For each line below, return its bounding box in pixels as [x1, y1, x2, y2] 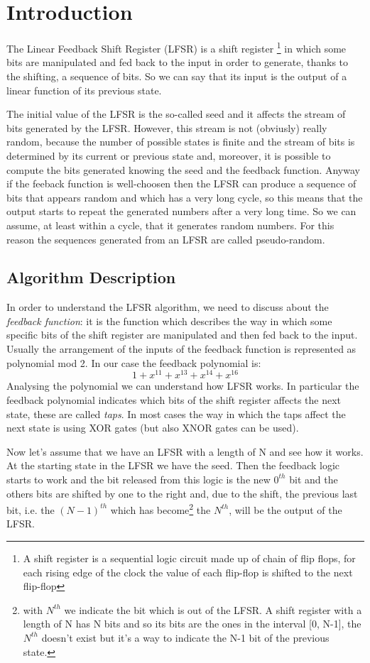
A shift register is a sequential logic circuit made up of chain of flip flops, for [23, 550, 356, 565]
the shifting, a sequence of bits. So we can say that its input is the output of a [6, 68, 347, 83]
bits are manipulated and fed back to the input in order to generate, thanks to [6, 55, 349, 70]
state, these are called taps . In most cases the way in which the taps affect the [6, 406, 346, 421]
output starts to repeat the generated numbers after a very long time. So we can [6, 204, 357, 219]
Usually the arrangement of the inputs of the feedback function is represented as [6, 341, 357, 356]
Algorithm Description [6, 266, 176, 288]
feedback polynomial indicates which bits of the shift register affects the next [6, 392, 342, 407]
